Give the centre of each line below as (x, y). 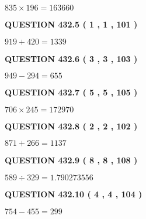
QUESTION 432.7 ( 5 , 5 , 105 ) (71, 92)
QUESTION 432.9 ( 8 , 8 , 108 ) (71, 160)
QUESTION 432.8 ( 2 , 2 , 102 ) (71, 126)
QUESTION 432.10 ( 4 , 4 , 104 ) (74, 194)
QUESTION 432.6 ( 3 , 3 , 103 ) (71, 58)
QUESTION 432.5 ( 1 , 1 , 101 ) (71, 24)
